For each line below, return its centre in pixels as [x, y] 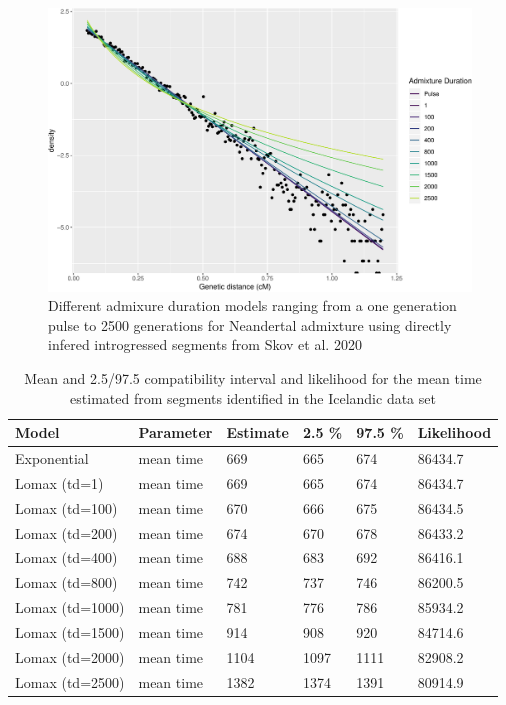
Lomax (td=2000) [70, 656]
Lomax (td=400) [66, 557]
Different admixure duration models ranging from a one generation [252, 305]
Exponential [52, 458]
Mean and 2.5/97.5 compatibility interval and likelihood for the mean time [253, 378]
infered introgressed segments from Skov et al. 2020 [205, 344]
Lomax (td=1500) [70, 631]
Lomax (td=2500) [70, 681]
